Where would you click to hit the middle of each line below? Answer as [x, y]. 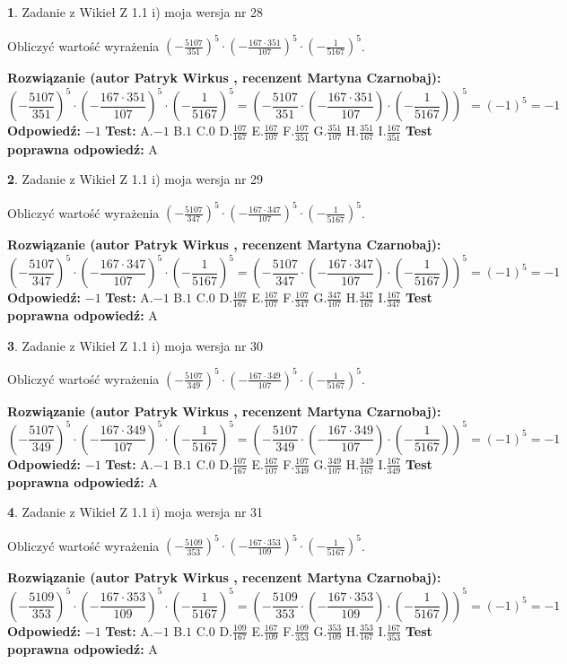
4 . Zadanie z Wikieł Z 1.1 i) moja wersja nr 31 [135, 512]
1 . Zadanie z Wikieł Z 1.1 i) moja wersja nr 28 [135, 12]
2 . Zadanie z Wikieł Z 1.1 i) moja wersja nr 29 [135, 179]
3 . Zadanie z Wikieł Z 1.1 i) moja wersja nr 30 [135, 345]
